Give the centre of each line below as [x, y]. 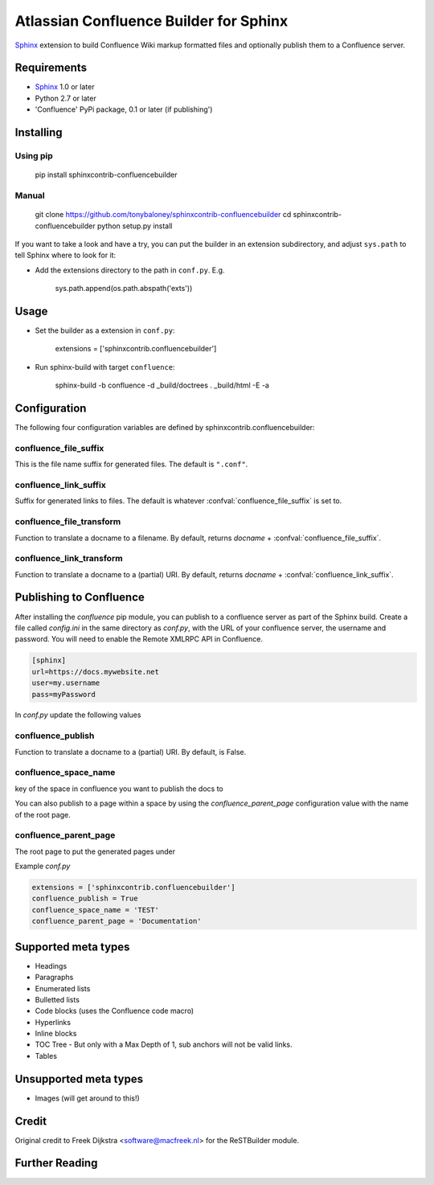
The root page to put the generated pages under [95, 851]
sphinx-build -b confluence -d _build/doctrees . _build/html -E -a [162, 385]
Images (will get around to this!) [87, 1098]
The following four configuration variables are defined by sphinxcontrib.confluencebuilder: [165, 428]
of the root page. [43, 814]
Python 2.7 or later [66, 98]
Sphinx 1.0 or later [65, 87]
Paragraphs [54, 978]
